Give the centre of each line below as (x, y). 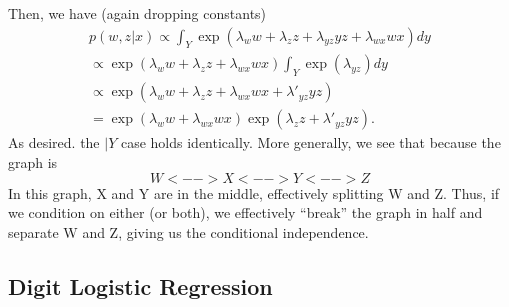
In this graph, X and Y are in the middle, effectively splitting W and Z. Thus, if (254, 192)
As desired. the (54, 142)
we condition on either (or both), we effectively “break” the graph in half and (245, 212)
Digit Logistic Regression (140, 285)
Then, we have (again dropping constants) (137, 13)
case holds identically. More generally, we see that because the (310, 142)
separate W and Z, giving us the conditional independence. (188, 231)
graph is (33, 161)
